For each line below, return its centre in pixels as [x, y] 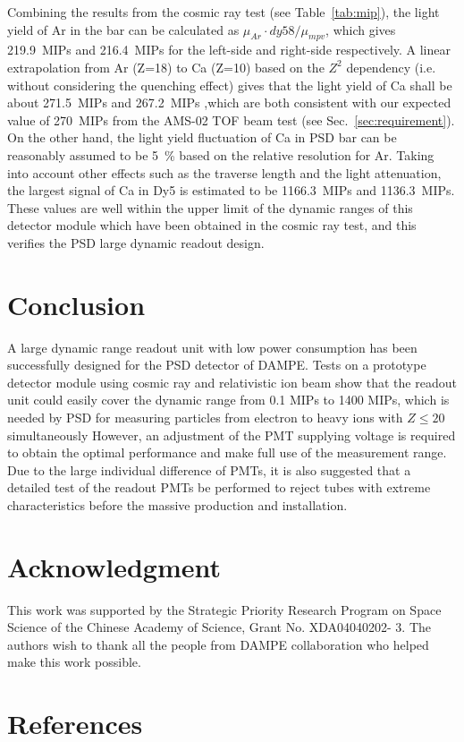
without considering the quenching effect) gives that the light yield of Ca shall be [230, 85]
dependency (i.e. [391, 67]
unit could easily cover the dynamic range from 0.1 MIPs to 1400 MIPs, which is [228, 400]
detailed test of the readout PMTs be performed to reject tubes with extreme [219, 487]
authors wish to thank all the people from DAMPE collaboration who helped [218, 644]
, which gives [361, 29]
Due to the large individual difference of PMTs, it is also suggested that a [209, 469]
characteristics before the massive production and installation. [177, 504]
